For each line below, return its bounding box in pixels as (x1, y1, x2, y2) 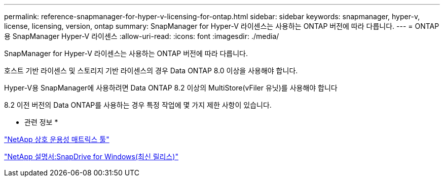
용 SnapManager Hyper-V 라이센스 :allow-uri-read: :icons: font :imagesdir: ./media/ (4, 32, 279, 40)
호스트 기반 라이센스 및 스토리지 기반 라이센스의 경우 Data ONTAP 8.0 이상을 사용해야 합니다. (4, 66, 298, 75)
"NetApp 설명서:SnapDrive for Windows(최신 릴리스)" (4, 152, 178, 161)
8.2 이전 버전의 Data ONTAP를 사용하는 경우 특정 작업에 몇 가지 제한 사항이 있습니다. (4, 101, 272, 109)
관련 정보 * (24, 118, 58, 126)
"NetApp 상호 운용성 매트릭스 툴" (4, 135, 109, 144)
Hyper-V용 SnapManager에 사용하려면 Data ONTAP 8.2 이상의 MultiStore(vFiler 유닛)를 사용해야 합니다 (4, 83, 338, 92)
